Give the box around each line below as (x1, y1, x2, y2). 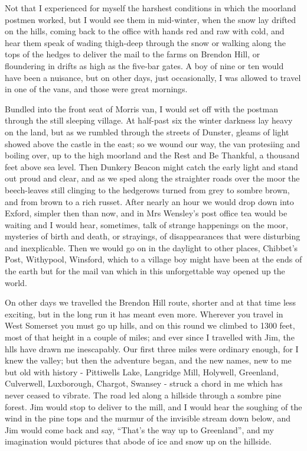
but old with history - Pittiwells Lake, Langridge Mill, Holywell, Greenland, (5, 365, 279, 378)
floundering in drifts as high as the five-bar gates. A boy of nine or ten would (5, 59, 284, 72)
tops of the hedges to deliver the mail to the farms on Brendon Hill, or (5, 48, 260, 60)
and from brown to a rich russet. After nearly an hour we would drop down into (5, 195, 294, 207)
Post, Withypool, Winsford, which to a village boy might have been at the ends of (5, 253, 302, 265)
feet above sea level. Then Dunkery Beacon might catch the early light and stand (5, 160, 298, 173)
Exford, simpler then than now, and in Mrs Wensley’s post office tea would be (5, 207, 288, 219)
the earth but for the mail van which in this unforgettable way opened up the (5, 265, 285, 277)
